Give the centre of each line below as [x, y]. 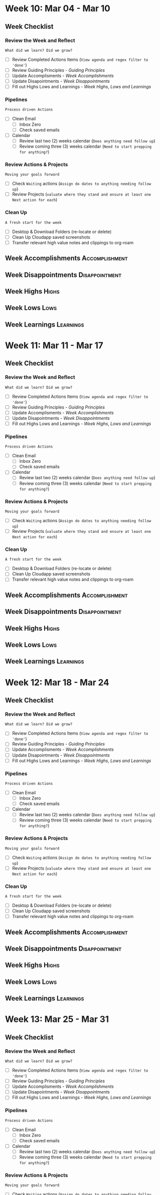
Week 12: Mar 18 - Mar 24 [57, 682]
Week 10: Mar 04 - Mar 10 [58, 9]
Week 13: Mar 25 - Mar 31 [57, 1019]
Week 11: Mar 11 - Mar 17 [54, 345]
